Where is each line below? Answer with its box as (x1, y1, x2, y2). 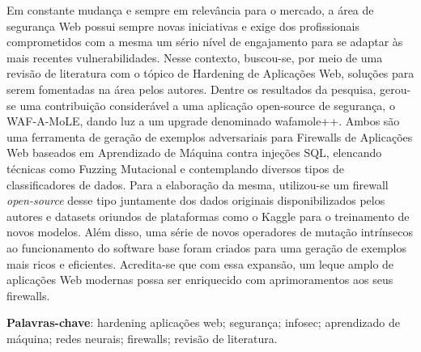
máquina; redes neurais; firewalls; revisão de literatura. (6, 329, 278, 346)
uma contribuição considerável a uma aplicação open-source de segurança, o (19, 96, 395, 113)
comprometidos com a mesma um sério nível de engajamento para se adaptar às (6, 33, 403, 50)
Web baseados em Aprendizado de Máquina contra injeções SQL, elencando (6, 144, 382, 161)
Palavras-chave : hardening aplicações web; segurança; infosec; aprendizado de (6, 314, 401, 331)
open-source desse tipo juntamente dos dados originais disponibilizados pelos (6, 192, 385, 209)
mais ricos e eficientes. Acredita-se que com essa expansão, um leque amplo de (6, 255, 394, 272)
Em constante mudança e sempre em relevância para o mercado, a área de (6, 2, 374, 18)
